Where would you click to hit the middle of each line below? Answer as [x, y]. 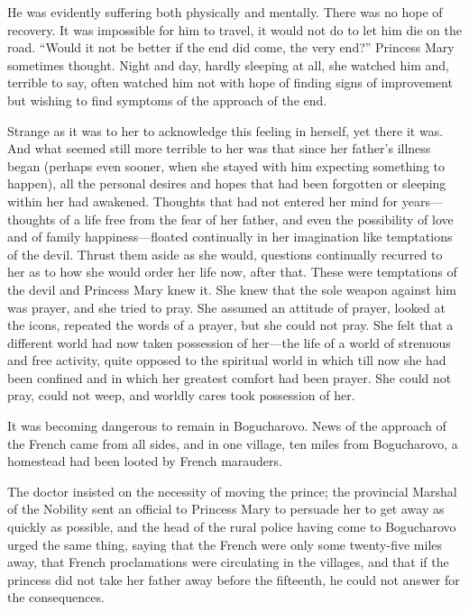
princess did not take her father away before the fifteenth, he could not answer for [234, 579]
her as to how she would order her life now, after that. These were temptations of [232, 272]
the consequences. [56, 597]
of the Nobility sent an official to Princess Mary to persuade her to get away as [226, 509]
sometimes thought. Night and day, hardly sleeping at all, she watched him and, [228, 64]
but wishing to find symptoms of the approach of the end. [167, 100]
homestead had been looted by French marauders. [145, 461]
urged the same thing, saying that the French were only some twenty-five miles [225, 544]
